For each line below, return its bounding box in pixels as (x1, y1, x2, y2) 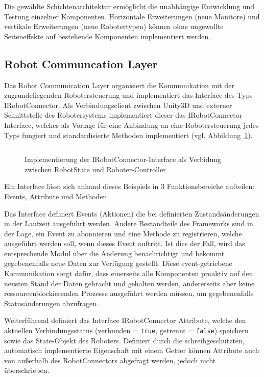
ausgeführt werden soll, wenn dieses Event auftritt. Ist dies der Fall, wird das (4, 238, 245, 249)
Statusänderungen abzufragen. (4, 298, 99, 308)
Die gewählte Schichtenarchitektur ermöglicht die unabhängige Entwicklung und (4, 1, 255, 11)
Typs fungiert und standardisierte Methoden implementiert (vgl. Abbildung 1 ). (4, 129, 253, 140)
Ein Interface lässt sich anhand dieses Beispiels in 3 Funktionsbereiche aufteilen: (4, 181, 255, 192)
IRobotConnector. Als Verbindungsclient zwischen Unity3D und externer (4, 99, 232, 110)
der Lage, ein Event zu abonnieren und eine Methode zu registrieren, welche (4, 228, 242, 238)
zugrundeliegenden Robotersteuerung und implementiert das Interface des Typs (4, 90, 253, 100)
